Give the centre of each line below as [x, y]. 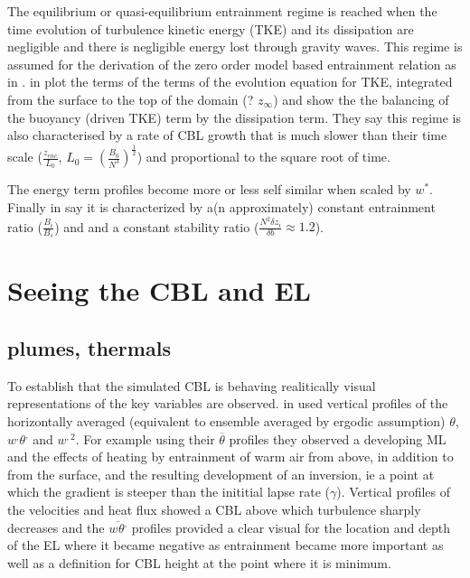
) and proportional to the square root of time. [263, 157]
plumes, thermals [89, 348]
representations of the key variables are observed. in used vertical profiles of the [228, 403]
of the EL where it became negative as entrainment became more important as [226, 545]
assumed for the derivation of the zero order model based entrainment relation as [232, 64]
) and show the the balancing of [361, 99]
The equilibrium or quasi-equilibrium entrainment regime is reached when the [222, 11]
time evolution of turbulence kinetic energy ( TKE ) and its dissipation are [211, 28]
